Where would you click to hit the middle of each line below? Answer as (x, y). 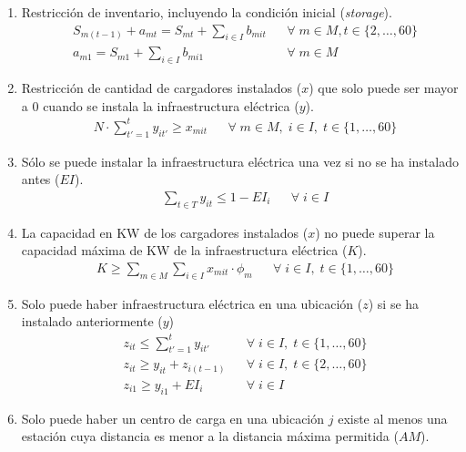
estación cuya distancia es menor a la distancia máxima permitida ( (210, 436)
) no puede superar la (375, 232)
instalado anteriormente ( (92, 321)
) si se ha (394, 303)
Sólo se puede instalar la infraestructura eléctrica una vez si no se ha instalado (240, 161)
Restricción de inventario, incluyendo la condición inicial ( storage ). (207, 12)
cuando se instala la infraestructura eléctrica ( (171, 105)
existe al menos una (393, 418)
